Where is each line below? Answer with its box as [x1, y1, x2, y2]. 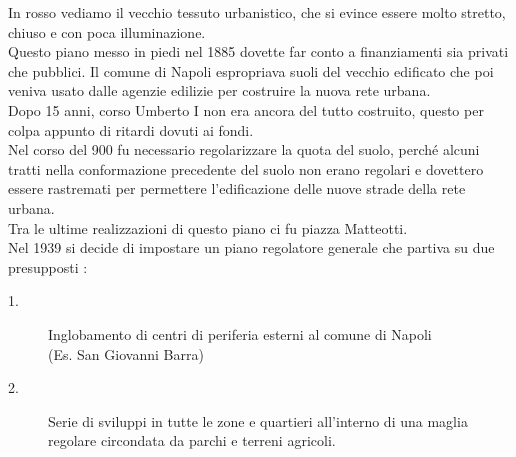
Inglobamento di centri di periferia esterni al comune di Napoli [48, 323, 432, 344]
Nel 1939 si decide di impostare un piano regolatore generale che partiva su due [8, 237, 495, 258]
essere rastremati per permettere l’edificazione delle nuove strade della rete [8, 178, 466, 199]
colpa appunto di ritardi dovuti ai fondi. [8, 119, 254, 140]
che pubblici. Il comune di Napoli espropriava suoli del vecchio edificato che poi [8, 60, 494, 81]
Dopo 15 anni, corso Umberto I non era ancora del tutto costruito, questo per [8, 99, 484, 120]
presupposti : [8, 256, 88, 277]
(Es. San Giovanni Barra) [48, 343, 204, 364]
